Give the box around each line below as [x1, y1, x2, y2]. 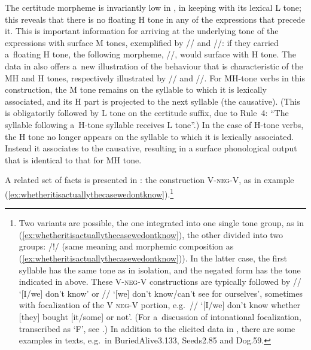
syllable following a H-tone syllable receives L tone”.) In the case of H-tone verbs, [5, 118, 304, 130]
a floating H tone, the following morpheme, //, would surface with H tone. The [5, 48, 297, 60]
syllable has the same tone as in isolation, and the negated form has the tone [19, 263, 301, 276]
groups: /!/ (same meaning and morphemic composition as [19, 240, 234, 252]
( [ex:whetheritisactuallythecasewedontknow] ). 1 [5, 185, 174, 200]
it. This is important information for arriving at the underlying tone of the [5, 25, 279, 37]
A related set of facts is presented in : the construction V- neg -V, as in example [5, 174, 294, 186]
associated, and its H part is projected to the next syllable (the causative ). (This [5, 95, 300, 107]
